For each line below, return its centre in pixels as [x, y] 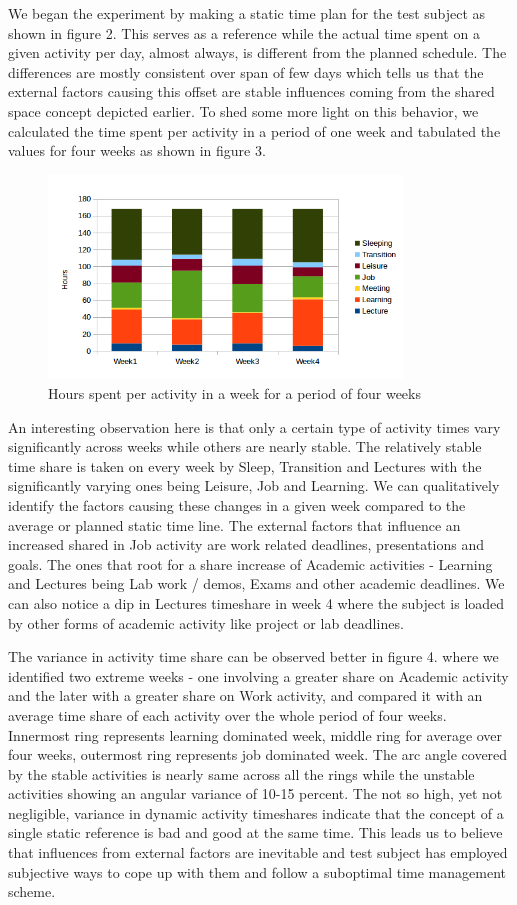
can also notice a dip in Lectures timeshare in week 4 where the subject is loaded [256, 602]
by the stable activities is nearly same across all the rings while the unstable [241, 773]
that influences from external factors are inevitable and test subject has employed [258, 852]
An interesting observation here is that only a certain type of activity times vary [254, 426]
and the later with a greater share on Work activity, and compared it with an [245, 695]
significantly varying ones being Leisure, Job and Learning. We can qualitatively [254, 485]
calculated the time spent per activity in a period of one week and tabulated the [254, 130]
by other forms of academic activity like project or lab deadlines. [206, 622]
